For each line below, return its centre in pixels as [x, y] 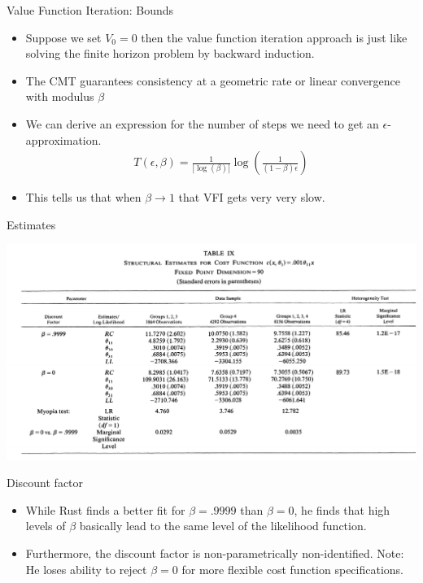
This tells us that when [83, 197]
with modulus [60, 96]
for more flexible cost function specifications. [292, 569]
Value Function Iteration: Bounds [90, 10]
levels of [46, 526]
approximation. [63, 139]
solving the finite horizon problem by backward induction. [170, 53]
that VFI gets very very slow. [252, 197]
